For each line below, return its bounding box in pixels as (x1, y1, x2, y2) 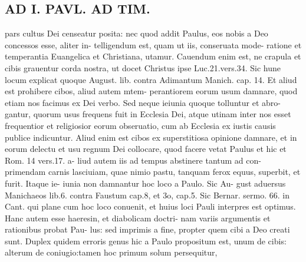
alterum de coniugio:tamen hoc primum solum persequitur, (5, 246, 218, 258)
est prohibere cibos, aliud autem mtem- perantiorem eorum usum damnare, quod (5, 85, 298, 97)
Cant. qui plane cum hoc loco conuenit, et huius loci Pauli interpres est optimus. (5, 200, 296, 213)
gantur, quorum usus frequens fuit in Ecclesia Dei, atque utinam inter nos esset (5, 108, 291, 120)
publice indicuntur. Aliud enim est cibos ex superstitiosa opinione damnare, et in (5, 131, 297, 143)
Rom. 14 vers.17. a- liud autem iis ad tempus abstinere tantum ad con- (5, 154, 261, 166)
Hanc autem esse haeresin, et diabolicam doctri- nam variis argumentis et (5, 211, 271, 224)
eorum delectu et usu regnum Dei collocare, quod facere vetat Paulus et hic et (5, 142, 287, 155)
